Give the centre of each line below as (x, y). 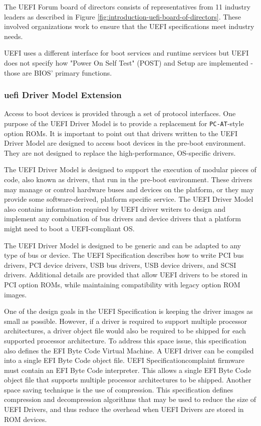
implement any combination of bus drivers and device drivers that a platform (122, 219)
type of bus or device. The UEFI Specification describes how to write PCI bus (124, 255)
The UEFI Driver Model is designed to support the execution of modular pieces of (130, 169)
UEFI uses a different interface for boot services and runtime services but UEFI (126, 53)
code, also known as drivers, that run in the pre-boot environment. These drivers (128, 179)
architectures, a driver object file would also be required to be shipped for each (125, 331)
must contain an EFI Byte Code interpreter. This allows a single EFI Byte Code (128, 370)
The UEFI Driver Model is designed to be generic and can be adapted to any (122, 245)
